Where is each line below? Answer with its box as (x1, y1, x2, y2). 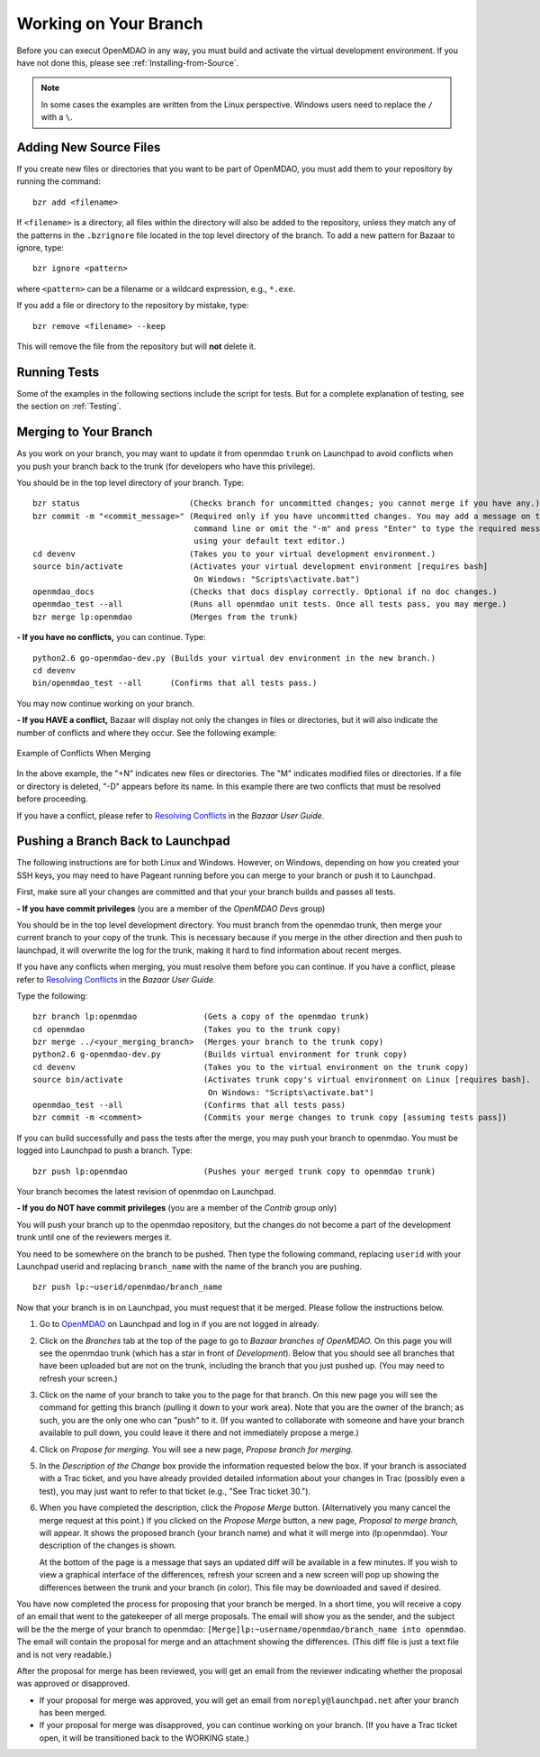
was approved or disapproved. (16, 1678, 130, 1689)
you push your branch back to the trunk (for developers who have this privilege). (16, 461, 316, 471)
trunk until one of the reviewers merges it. (16, 1231, 172, 1243)
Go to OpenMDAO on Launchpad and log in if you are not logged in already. (39, 1319, 319, 1330)
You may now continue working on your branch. (16, 698, 195, 709)
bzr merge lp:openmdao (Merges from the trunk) (32, 611, 299, 622)
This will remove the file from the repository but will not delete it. (16, 341, 256, 352)
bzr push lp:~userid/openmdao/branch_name (32, 1282, 223, 1293)
